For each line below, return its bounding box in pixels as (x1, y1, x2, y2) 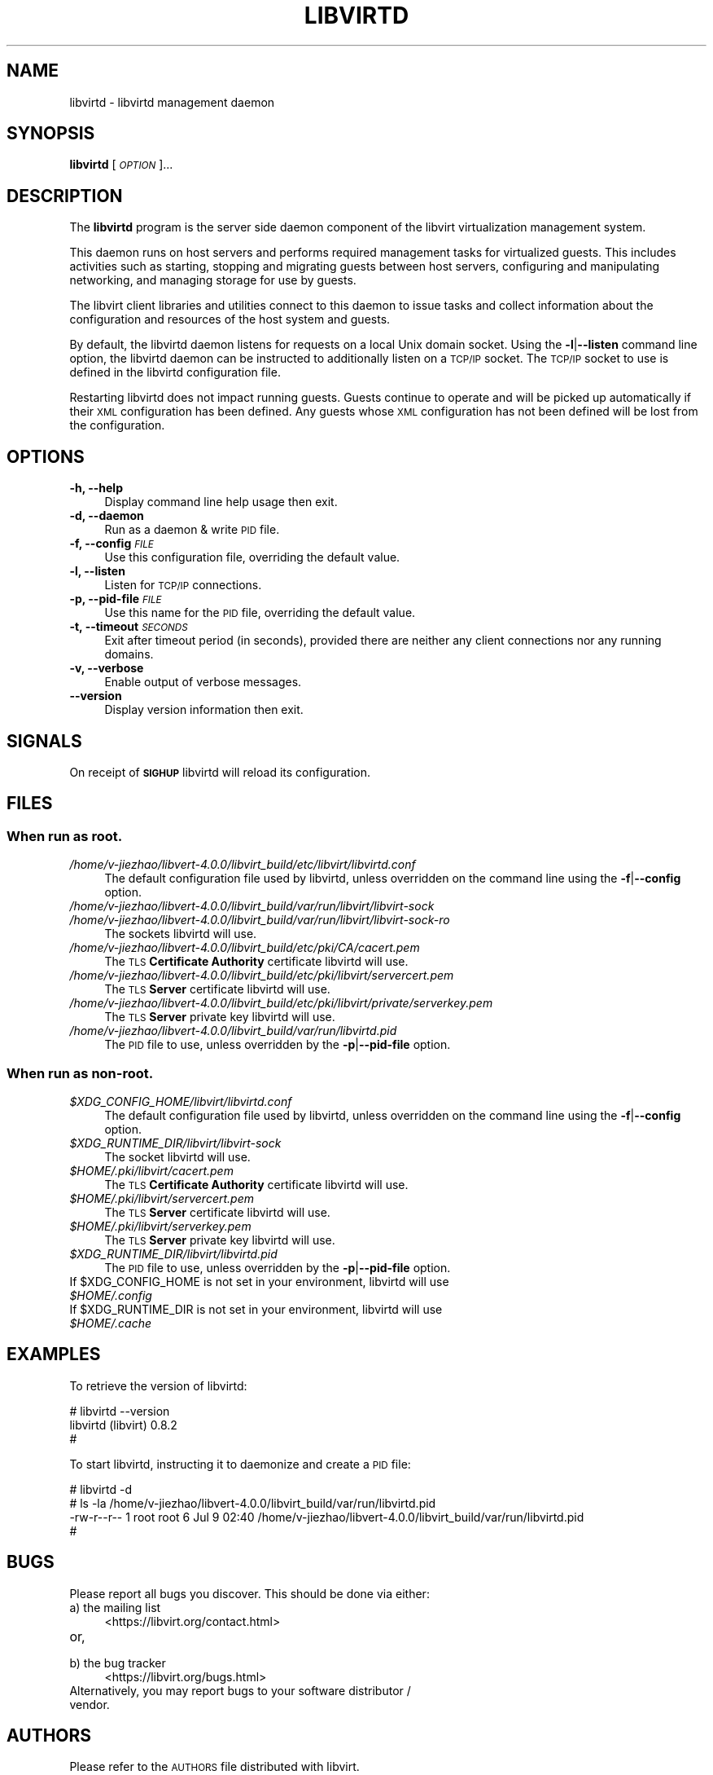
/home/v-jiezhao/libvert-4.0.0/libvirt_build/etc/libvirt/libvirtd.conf (69, 857, 416, 872)
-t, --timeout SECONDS (69, 619, 188, 634)
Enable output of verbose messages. (104, 675, 302, 689)
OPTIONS (7, 446, 85, 467)
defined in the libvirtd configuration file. (69, 365, 281, 380)
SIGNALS (7, 730, 82, 751)
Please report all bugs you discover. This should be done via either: (69, 1586, 430, 1601)
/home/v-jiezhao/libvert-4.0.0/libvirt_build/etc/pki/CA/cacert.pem (69, 940, 420, 955)
